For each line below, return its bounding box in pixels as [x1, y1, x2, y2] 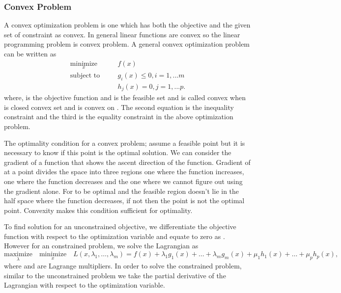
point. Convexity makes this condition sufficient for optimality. [4, 205, 193, 215]
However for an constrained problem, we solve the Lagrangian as [4, 240, 199, 251]
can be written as [4, 49, 57, 58]
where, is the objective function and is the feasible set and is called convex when [4, 92, 246, 103]
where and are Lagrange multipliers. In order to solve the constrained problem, [4, 261, 242, 271]
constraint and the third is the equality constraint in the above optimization [4, 111, 233, 122]
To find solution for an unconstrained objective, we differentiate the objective [4, 221, 236, 232]
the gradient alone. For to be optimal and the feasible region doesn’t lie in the [4, 186, 239, 196]
